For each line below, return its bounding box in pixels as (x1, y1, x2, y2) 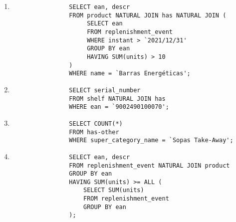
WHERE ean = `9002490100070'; (69, 103, 169, 111)
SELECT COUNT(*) (69, 120, 123, 127)
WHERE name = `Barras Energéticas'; (69, 70, 191, 77)
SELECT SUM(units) (83, 187, 144, 194)
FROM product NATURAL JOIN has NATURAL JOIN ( (69, 11, 227, 19)
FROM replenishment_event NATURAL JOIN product (69, 162, 230, 169)
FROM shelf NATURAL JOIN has (69, 95, 166, 102)
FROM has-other (69, 128, 119, 136)
